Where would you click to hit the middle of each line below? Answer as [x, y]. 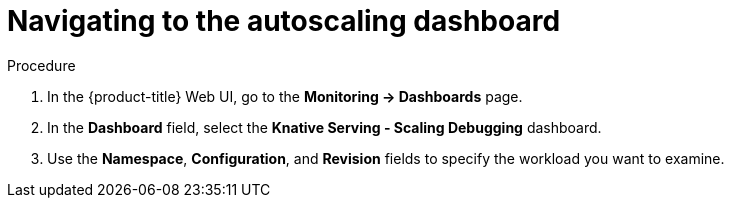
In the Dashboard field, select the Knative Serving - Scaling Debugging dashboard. [324, 127]
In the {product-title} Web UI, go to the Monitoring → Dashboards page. [285, 96]
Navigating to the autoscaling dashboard [284, 21]
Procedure [41, 65]
